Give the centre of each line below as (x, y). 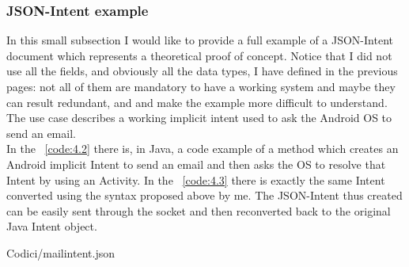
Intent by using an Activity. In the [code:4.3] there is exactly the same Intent (196, 179)
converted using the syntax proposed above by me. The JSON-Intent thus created (204, 195)
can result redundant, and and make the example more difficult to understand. (197, 102)
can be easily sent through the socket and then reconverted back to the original (199, 210)
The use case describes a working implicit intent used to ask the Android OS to (199, 118)
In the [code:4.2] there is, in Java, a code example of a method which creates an (203, 149)
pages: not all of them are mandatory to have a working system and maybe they (201, 86)
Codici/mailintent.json (61, 252)
